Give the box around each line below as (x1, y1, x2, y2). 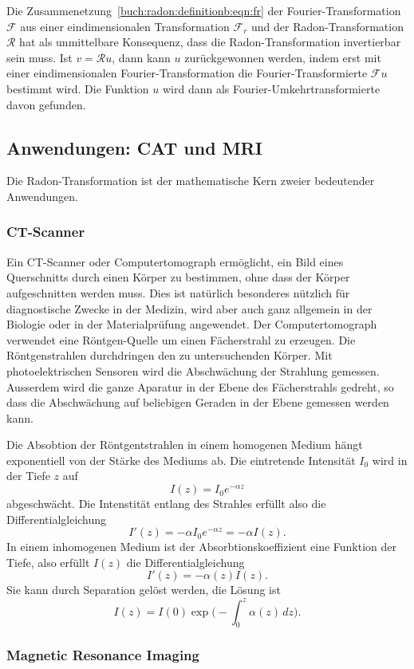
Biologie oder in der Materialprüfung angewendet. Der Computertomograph (6, 316, 377, 333)
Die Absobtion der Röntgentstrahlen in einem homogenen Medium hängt (6, 436, 363, 453)
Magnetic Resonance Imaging (6, 645, 199, 665)
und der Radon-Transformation (250, 18, 404, 34)
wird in (372, 451, 408, 468)
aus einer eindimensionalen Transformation (20, 18, 230, 34)
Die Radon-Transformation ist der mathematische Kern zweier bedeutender (6, 172, 375, 189)
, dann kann (112, 49, 171, 65)
